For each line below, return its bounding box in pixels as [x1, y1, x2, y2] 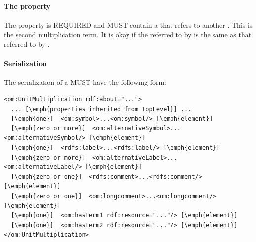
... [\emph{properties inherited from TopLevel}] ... [11, 105, 192, 113]
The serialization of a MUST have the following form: [4, 77, 166, 87]
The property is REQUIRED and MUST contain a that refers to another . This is [4, 19, 253, 30]
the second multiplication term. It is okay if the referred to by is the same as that [4, 29, 252, 40]
